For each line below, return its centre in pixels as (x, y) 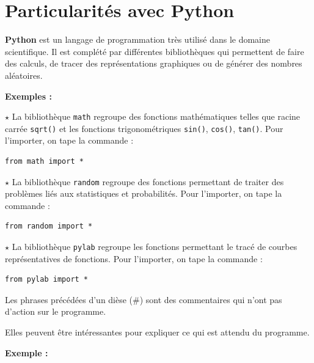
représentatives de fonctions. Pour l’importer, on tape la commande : (134, 258)
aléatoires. (24, 75)
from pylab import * (47, 280)
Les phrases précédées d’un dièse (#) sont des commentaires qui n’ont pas (144, 299)
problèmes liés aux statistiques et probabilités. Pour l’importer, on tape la (144, 193)
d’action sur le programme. (56, 311)
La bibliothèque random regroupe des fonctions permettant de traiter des (148, 181)
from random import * (49, 226)
